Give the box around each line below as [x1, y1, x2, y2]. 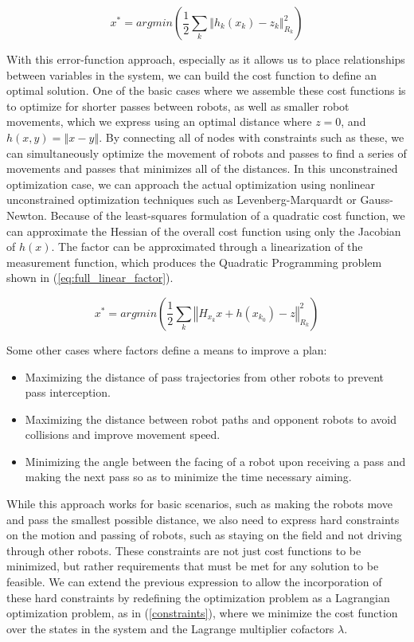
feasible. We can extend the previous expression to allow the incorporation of [6, 573, 382, 590]
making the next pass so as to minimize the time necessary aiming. [25, 468, 352, 485]
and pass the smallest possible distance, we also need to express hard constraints [6, 511, 400, 527]
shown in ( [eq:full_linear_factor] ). [6, 269, 174, 286]
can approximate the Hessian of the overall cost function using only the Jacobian [6, 222, 401, 239]
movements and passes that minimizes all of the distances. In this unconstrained [6, 160, 398, 177]
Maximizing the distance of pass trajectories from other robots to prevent [25, 368, 384, 385]
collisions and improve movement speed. [25, 426, 221, 443]
